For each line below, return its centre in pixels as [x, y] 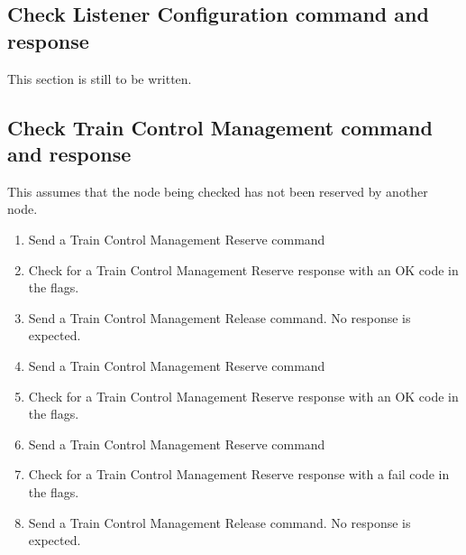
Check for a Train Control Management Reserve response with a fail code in [239, 474]
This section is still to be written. [100, 78]
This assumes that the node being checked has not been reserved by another [218, 191]
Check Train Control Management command [220, 127]
